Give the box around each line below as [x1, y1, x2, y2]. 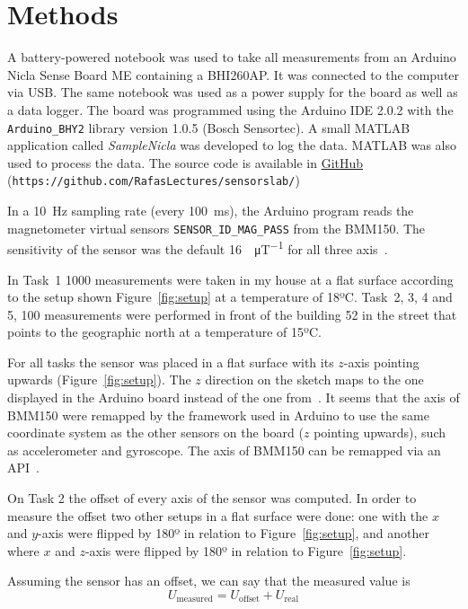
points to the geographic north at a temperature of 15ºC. [7, 322, 322, 341]
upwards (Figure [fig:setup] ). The [7, 370, 191, 389]
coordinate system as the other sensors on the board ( [7, 423, 304, 442]
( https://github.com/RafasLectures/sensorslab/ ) [7, 171, 300, 190]
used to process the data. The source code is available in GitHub [7, 153, 364, 172]
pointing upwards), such [313, 423, 446, 442]
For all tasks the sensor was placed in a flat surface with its [7, 352, 334, 371]
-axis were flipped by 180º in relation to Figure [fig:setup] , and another [38, 524, 429, 543]
